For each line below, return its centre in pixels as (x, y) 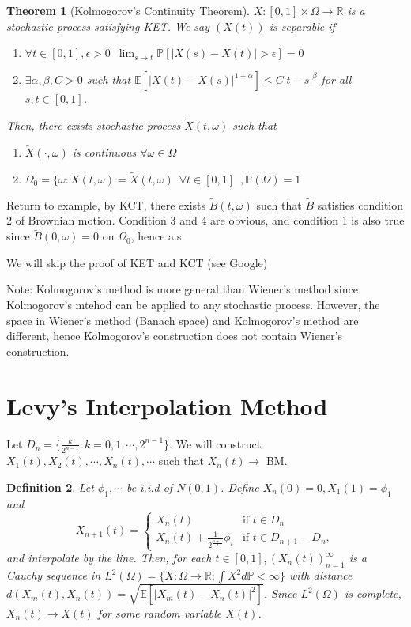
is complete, (373, 593)
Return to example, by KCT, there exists (106, 204)
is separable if (302, 26)
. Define (240, 487)
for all (336, 79)
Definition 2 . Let (50, 487)
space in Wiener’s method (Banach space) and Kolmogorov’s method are (183, 320)
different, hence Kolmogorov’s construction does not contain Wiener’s (175, 336)
